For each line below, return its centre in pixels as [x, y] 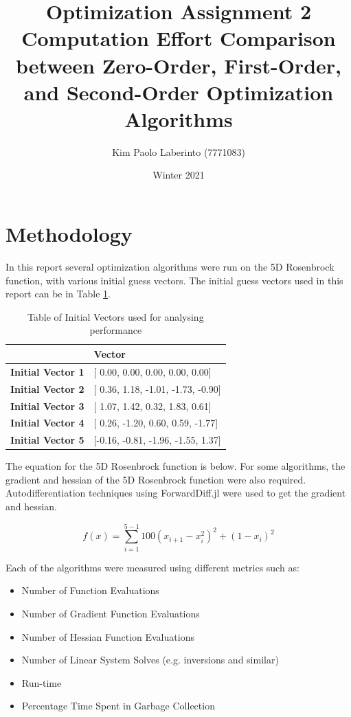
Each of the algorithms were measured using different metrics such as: [152, 567]
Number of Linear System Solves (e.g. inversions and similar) [150, 660]
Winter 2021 [179, 175]
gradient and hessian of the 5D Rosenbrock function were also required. [156, 479]
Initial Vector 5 [47, 440]
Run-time [42, 682]
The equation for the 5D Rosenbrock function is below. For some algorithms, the [175, 466]
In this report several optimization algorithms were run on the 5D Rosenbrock [170, 266]
